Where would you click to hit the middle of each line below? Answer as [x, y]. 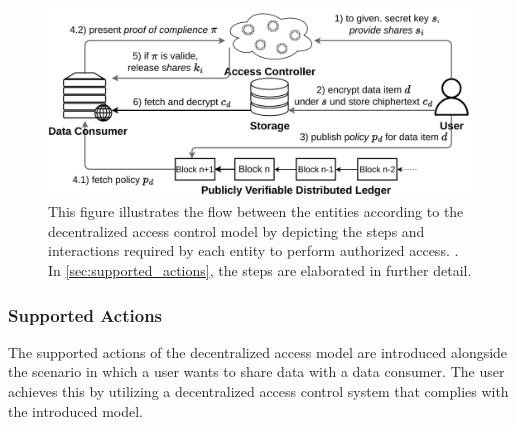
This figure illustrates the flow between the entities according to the [256, 211]
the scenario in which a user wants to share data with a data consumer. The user [256, 371]
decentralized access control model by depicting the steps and [236, 230]
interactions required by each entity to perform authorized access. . [253, 250]
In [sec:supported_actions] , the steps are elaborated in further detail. [260, 270]
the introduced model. [76, 410]
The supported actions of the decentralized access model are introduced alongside [258, 351]
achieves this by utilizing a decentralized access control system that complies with [258, 391]
